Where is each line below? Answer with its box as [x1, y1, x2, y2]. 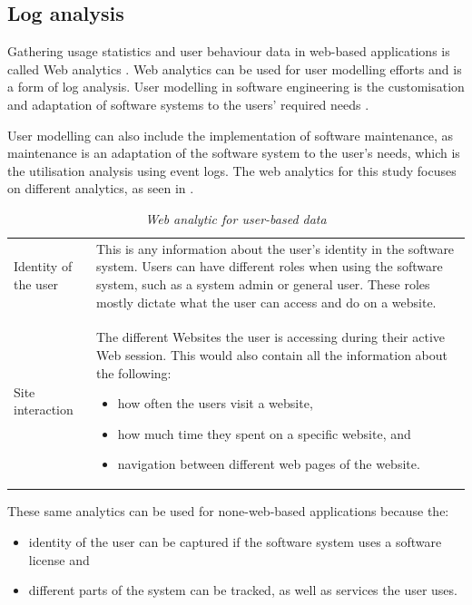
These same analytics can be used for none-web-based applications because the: [7, 502, 449, 521]
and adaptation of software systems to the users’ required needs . [7, 94, 369, 113]
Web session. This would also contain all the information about [96, 346, 448, 365]
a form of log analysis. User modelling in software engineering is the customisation [7, 77, 465, 96]
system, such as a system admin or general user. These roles [96, 274, 430, 293]
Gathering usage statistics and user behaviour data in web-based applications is [7, 42, 450, 61]
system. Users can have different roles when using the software [96, 257, 443, 276]
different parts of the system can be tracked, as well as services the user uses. [28, 581, 457, 600]
